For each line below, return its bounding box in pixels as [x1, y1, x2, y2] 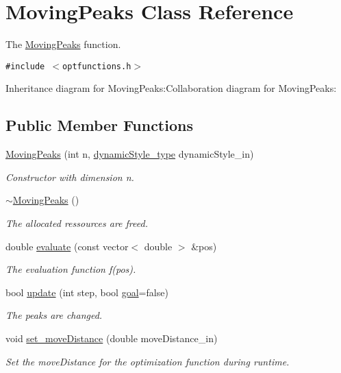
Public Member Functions [5, 115, 193, 136]
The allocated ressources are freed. [5, 215, 148, 230]
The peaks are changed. [5, 308, 103, 322]
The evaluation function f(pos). [5, 262, 136, 276]
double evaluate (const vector [5, 239, 129, 253]
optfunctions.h [62, 61, 131, 71]
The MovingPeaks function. [5, 37, 121, 51]
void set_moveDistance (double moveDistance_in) [5, 330, 218, 345]
